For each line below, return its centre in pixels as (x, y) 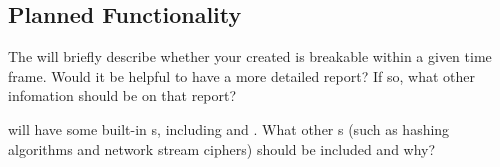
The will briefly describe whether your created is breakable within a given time (250, 56)
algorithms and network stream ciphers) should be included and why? (222, 148)
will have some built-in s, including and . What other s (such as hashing (229, 128)
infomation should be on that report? (122, 95)
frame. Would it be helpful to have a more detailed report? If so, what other (241, 75)
